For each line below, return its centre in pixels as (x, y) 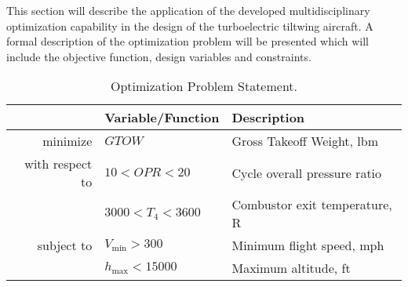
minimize (67, 141)
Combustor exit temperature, (312, 205)
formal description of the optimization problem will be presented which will (188, 41)
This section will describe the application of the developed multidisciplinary (188, 10)
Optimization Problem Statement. (204, 86)
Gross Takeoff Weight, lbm (305, 141)
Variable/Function (162, 118)
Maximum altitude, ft (291, 268)
